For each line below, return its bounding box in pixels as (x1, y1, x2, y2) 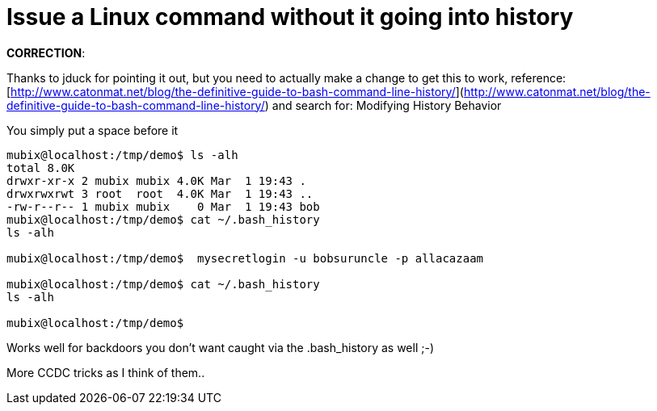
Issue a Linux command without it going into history (6, 3, 574, 31)
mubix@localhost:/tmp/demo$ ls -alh (6, 148, 238, 161)
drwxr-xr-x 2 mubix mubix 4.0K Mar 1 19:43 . (6, 174, 306, 187)
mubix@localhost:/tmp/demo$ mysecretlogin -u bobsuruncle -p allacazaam (6, 251, 484, 265)
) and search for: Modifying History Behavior (264, 98, 502, 112)
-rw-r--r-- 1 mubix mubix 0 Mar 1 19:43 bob (6, 199, 320, 213)
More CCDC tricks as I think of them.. (6, 365, 205, 380)
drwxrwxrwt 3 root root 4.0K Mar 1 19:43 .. (6, 187, 314, 200)
